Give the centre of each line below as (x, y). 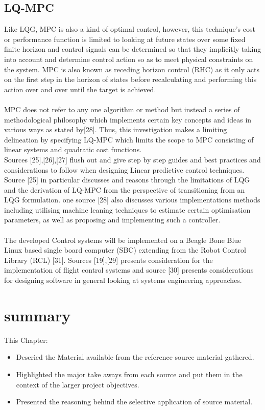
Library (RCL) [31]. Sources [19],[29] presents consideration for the (109, 260)
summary (38, 315)
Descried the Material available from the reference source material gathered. (135, 357)
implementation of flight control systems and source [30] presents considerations (129, 270)
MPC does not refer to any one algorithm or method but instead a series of (122, 109)
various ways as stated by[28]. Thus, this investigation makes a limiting (116, 129)
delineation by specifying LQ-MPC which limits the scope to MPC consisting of (129, 139)
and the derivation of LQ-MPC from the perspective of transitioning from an (125, 189)
